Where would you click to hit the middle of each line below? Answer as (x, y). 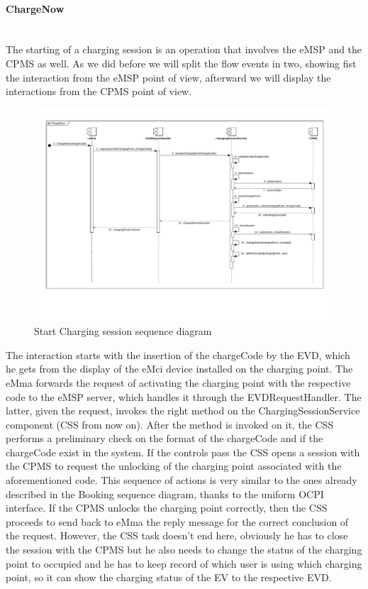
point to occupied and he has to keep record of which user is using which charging (184, 563)
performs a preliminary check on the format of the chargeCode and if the (165, 438)
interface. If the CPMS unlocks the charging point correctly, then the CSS (167, 508)
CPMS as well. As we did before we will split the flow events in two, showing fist (181, 63)
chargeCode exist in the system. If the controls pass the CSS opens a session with (183, 452)
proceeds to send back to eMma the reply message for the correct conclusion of (177, 521)
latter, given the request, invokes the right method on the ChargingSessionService (183, 411)
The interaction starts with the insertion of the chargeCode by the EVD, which (178, 354)
